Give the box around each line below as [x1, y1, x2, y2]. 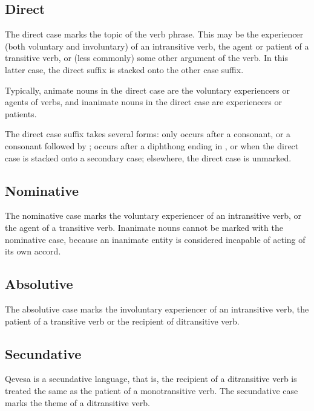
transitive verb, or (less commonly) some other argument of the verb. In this [5, 51, 289, 64]
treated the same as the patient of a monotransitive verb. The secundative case [5, 384, 298, 396]
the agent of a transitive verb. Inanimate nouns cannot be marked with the [5, 221, 283, 233]
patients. [5, 107, 37, 120]
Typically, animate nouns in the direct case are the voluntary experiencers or [5, 83, 290, 96]
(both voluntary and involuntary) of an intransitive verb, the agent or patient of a [5, 39, 309, 52]
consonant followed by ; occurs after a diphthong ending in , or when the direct [5, 139, 299, 152]
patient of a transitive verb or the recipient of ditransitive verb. [5, 314, 240, 327]
